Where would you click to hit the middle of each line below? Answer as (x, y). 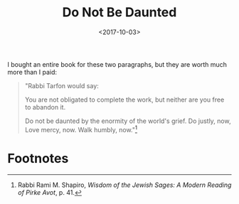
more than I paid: (32, 72)
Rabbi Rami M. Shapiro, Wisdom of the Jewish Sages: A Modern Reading (124, 185)
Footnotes (38, 158)
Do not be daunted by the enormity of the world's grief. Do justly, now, (128, 121)
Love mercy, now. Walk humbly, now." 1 (81, 129)
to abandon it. (45, 107)
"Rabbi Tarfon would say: (62, 85)
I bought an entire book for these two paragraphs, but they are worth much (117, 64)
